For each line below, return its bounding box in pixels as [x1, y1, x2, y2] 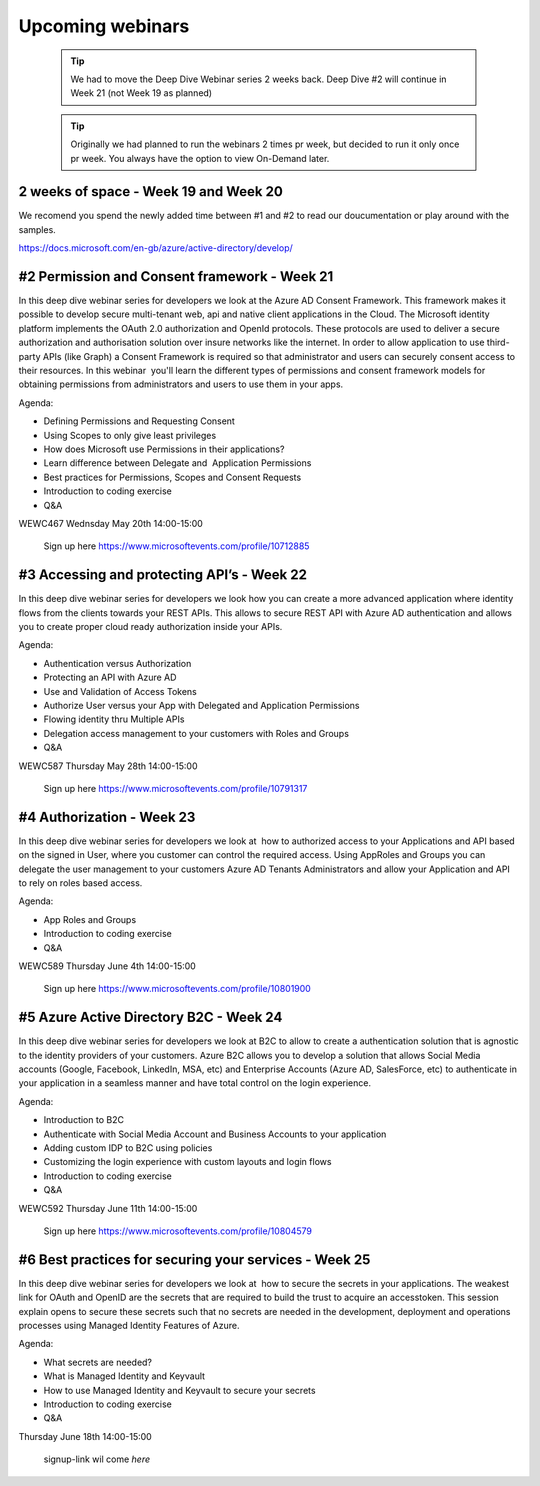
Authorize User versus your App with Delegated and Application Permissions [43, 699, 360, 711]
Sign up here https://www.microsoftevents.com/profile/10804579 [43, 1225, 312, 1237]
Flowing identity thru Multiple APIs [43, 713, 185, 725]
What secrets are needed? [43, 1356, 153, 1368]
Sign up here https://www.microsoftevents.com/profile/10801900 [43, 983, 312, 995]
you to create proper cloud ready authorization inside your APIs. [18, 621, 283, 633]
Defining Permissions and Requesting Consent [43, 415, 235, 427]
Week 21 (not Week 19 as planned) [70, 87, 213, 99]
